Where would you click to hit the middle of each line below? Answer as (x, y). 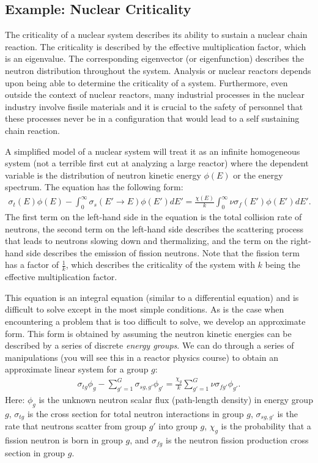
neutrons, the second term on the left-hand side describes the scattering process (154, 228)
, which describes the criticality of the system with (160, 265)
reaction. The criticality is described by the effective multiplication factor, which (156, 46)
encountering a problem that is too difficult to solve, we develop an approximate (155, 321)
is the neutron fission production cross (237, 440)
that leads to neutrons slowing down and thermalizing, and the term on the (146, 241)
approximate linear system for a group (77, 369)
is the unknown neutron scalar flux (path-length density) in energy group (176, 400)
